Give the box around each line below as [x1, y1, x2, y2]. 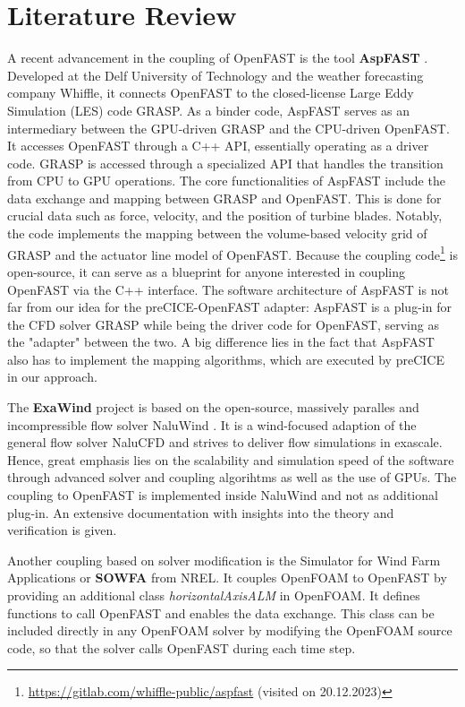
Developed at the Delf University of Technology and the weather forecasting [7, 65, 424, 84]
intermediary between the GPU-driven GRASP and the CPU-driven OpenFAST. [7, 118, 450, 137]
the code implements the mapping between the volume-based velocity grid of [7, 224, 427, 243]
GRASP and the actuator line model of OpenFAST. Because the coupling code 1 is [7, 242, 458, 263]
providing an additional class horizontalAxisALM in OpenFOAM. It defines [7, 586, 420, 604]
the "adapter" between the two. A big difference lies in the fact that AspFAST [7, 332, 435, 351]
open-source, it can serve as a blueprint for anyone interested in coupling [7, 262, 406, 280]
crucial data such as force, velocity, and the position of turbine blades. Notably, [7, 206, 443, 225]
